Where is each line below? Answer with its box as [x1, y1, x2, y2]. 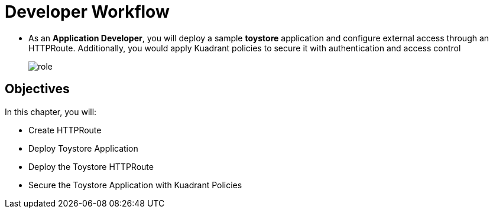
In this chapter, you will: [5, 106, 97, 117]
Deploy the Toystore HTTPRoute [28, 161, 154, 172]
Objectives [5, 81, 70, 97]
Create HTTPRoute [28, 124, 102, 135]
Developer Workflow [5, 2, 170, 22]
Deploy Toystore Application [28, 143, 138, 153]
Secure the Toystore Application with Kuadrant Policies [28, 179, 242, 190]
